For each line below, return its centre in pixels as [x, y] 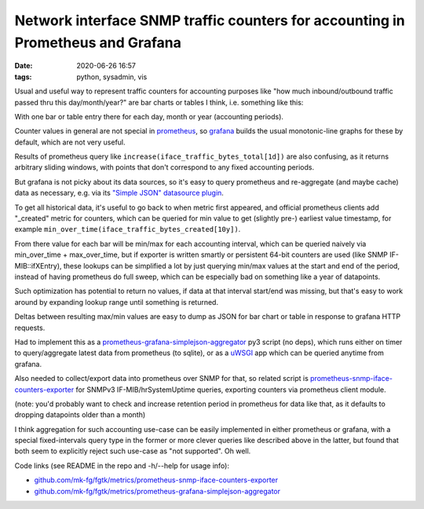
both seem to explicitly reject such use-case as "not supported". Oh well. [133, 451]
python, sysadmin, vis [112, 77]
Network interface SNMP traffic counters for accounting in [210, 20]
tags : [23, 77]
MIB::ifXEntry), [38, 265]
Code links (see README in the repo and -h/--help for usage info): [122, 465]
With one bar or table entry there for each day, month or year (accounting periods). [149, 116]
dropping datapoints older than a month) [80, 415]
